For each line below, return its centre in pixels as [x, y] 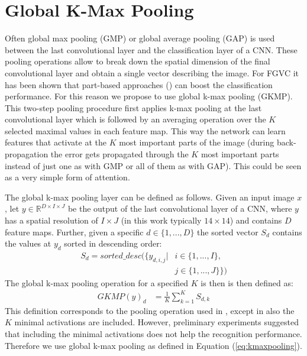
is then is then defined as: [247, 282]
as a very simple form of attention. [67, 177]
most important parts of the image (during [197, 142]
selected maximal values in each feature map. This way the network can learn [145, 130]
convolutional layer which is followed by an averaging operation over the [135, 119]
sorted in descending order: [113, 243]
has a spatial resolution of [51, 220]
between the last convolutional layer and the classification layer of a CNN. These [151, 49]
